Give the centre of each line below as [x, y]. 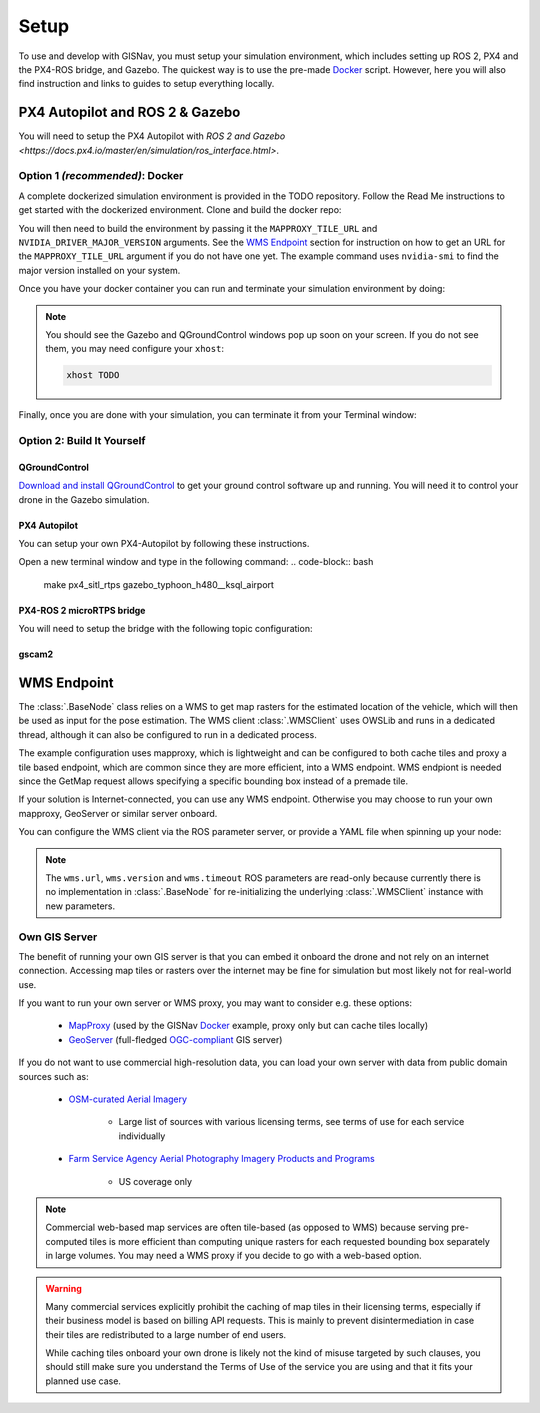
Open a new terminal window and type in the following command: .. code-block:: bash [196, 562]
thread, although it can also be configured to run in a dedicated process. [167, 734]
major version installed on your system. [99, 270]
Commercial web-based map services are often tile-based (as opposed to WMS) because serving [247, 1227]
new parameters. [80, 906]
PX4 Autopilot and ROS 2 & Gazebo [129, 112]
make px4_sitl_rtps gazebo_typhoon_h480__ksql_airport [159, 584]
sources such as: [53, 1076]
